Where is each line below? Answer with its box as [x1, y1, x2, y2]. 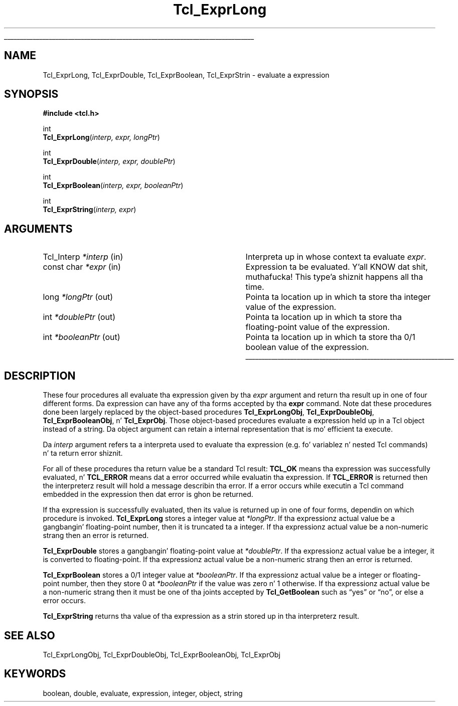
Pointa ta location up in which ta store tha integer [245, 292, 431, 302]
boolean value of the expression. [245, 342, 369, 352]
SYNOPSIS [4, 88, 59, 101]
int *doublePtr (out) [43, 312, 116, 322]
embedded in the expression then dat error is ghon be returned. [43, 490, 253, 499]
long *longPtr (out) [43, 292, 113, 302]
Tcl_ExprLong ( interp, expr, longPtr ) [43, 133, 160, 142]
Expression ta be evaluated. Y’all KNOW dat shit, [245, 262, 428, 272]
